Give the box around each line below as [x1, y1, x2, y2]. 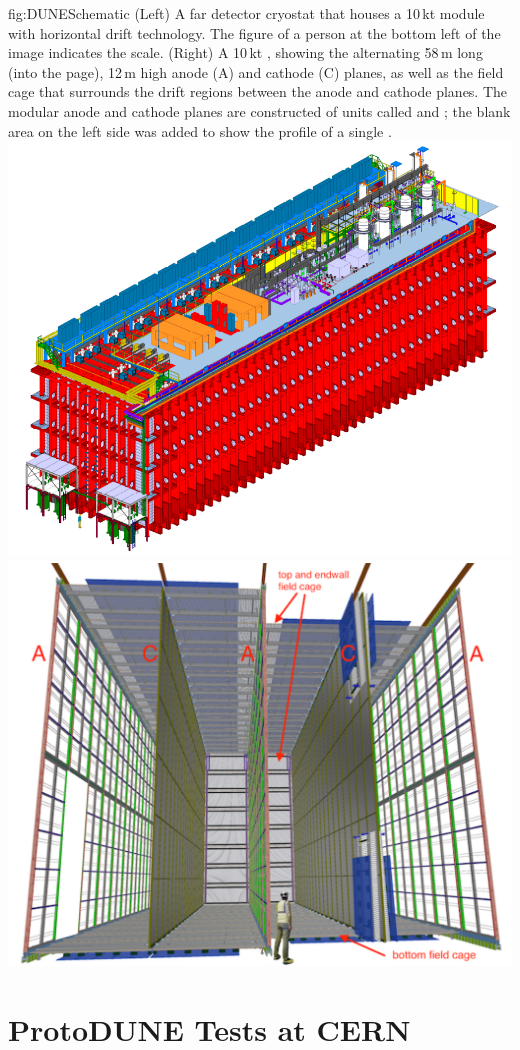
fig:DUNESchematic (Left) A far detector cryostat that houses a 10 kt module [8, 3, 485, 23]
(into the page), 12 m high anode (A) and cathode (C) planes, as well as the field [8, 61, 504, 82]
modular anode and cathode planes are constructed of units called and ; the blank [8, 100, 511, 121]
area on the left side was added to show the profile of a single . [8, 120, 392, 141]
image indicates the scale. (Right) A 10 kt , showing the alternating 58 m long [8, 42, 483, 63]
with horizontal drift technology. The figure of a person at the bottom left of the [8, 22, 501, 43]
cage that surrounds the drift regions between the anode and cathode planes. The [8, 81, 508, 102]
